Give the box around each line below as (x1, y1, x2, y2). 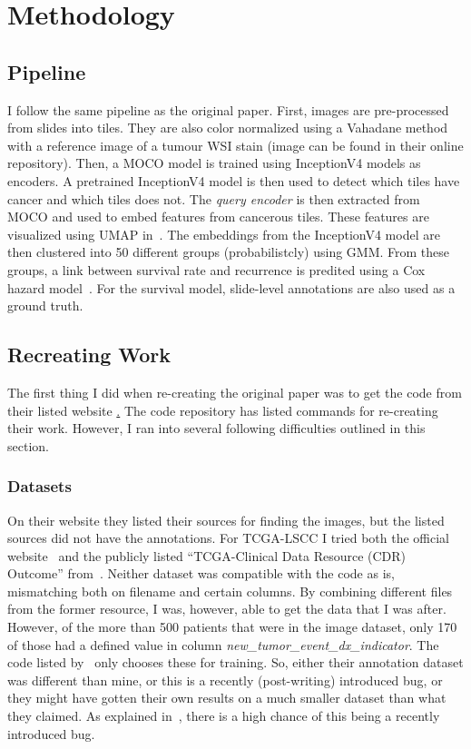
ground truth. (7, 296, 83, 315)
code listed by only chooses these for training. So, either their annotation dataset (7, 653, 464, 672)
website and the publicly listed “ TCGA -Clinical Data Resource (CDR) (7, 546, 407, 565)
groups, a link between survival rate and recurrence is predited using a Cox (7, 260, 426, 279)
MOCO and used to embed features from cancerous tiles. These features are (7, 207, 429, 226)
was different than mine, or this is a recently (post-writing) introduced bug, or (7, 670, 443, 689)
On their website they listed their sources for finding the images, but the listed (7, 510, 445, 529)
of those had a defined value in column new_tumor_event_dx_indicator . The (7, 635, 439, 654)
